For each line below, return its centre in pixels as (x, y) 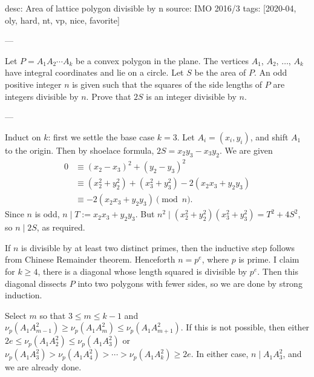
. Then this (278, 271)
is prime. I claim (269, 259)
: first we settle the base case (101, 136)
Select (16, 315)
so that (53, 315)
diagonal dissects (36, 283)
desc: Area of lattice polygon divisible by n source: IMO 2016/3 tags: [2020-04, (151, 8)
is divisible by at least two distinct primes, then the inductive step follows (158, 247)
